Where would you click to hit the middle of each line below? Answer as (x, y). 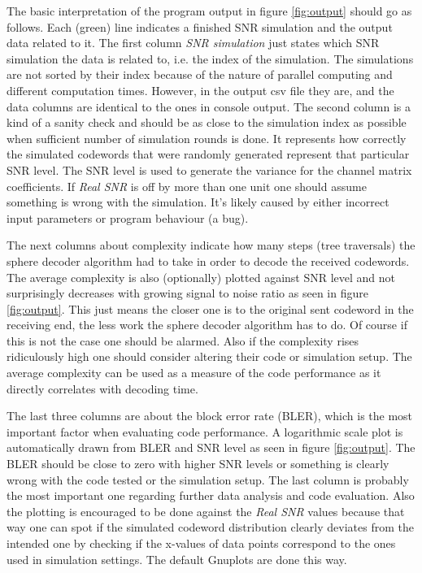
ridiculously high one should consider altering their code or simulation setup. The (209, 356)
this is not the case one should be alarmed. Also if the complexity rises (183, 340)
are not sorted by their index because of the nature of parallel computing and (200, 74)
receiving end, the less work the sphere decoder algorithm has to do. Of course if (207, 325)
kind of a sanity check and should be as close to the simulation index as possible (207, 122)
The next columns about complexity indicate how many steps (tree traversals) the (211, 245)
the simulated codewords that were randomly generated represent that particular (208, 154)
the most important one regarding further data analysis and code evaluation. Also (211, 495)
